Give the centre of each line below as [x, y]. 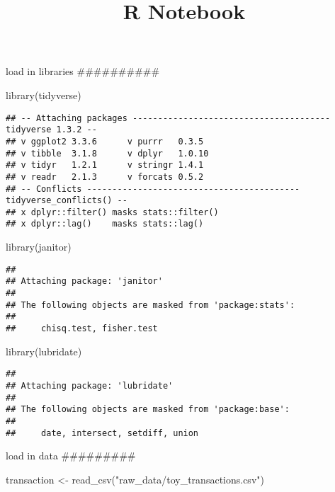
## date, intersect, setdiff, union [102, 433]
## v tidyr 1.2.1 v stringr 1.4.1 [105, 165]
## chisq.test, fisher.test [82, 328]
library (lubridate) [44, 351]
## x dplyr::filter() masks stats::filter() [112, 212]
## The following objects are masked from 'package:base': [148, 410]
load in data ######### [71, 456]
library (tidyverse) [44, 95]
